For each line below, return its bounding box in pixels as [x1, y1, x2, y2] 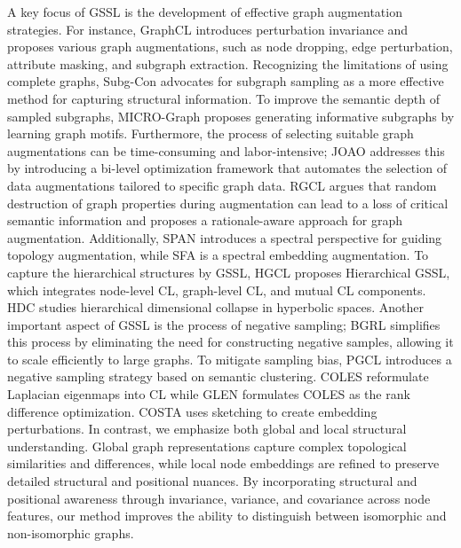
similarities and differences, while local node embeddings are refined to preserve [7, 454, 440, 473]
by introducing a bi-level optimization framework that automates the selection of [7, 159, 447, 177]
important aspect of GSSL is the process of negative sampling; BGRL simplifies [7, 315, 441, 333]
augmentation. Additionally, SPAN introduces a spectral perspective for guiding [7, 228, 442, 247]
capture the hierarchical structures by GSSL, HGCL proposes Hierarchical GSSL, [7, 262, 450, 281]
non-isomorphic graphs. [7, 523, 134, 542]
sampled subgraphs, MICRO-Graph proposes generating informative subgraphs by [7, 106, 455, 125]
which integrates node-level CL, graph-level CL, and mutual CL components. [7, 280, 426, 299]
